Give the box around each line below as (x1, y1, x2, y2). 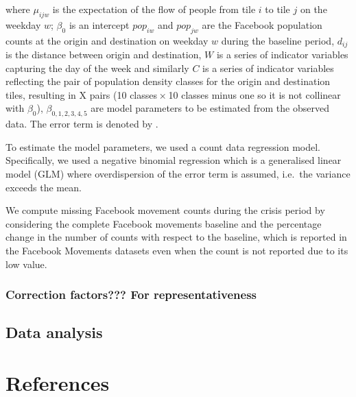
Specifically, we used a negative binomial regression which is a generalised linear (5, 153, 342, 167)
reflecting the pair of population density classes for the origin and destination (5, 74, 331, 88)
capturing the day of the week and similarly (5, 60, 189, 75)
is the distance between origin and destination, (5, 47, 202, 62)
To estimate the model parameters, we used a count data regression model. (5, 139, 320, 154)
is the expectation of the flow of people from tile (52, 2, 256, 16)
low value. (5, 256, 47, 271)
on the (300, 2, 327, 16)
